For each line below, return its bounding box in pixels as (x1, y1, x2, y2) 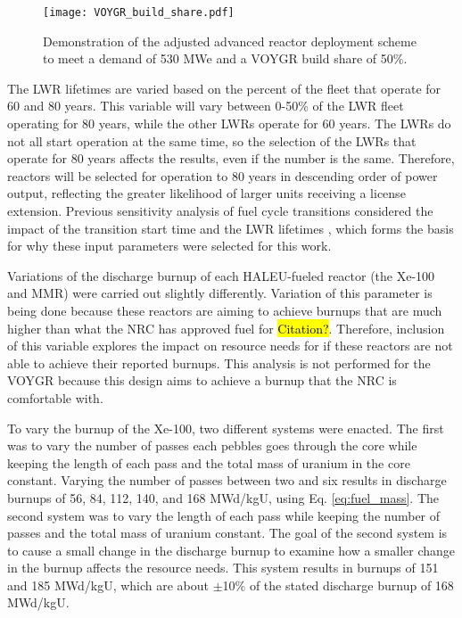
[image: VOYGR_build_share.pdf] (43, 6, 235, 19)
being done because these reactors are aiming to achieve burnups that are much (7, 301, 442, 319)
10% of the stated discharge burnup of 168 (222, 575, 454, 594)
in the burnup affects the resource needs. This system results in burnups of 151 (7, 558, 439, 577)
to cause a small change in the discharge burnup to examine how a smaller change (7, 540, 456, 559)
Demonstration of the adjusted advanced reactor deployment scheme (43, 31, 417, 50)
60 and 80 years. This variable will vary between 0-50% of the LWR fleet (7, 96, 404, 115)
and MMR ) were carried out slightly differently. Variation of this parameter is (7, 284, 433, 302)
